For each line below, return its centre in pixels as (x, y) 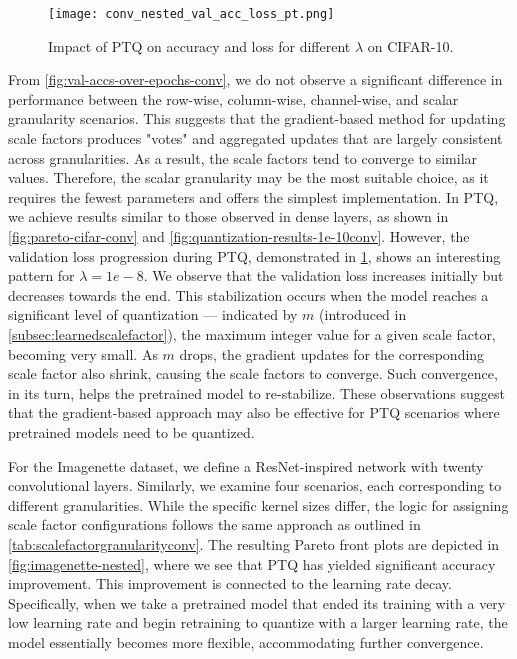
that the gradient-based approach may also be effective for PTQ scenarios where (254, 412)
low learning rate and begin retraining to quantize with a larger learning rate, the (258, 622)
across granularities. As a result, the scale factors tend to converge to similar (243, 157)
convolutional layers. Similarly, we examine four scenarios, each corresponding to (255, 485)
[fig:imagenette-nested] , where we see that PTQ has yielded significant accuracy (252, 563)
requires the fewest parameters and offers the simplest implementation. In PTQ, (253, 196)
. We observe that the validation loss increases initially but (323, 275)
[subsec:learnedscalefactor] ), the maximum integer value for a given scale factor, (252, 333)
